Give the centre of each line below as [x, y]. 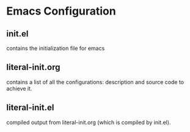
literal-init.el [30, 108]
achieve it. [19, 88]
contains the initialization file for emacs [56, 48]
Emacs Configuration [61, 11]
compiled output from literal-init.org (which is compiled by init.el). [89, 122]
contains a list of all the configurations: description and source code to [95, 82]
